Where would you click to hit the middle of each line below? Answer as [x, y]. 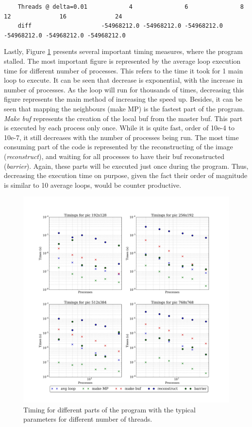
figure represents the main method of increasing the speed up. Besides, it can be [123, 99]
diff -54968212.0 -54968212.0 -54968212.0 [120, 26]
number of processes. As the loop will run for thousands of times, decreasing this [124, 89]
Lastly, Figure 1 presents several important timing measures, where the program [123, 51]
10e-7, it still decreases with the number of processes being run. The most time [121, 137]
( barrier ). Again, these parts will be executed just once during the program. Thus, [126, 166]
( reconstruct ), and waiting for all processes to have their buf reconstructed [114, 156]
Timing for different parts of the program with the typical [109, 409]
